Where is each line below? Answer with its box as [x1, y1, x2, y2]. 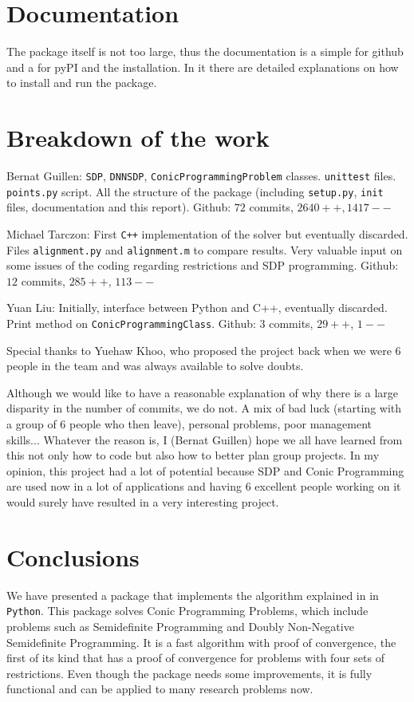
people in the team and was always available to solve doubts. [6, 357, 304, 374]
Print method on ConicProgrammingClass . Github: [6, 315, 256, 332]
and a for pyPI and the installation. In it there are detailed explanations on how [6, 58, 399, 75]
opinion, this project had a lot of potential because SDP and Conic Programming [6, 462, 404, 479]
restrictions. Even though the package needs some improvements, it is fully [6, 665, 373, 681]
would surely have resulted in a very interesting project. [6, 494, 279, 511]
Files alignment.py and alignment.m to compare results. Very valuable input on [6, 241, 403, 258]
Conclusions [6, 540, 140, 573]
